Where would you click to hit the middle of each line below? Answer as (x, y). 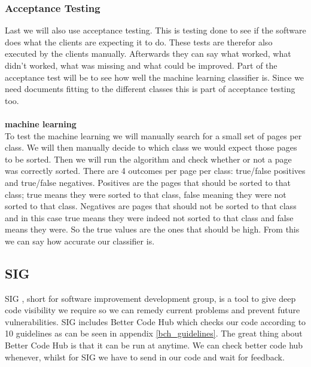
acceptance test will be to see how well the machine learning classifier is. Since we (155, 77)
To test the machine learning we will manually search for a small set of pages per (153, 135)
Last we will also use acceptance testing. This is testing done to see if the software (155, 30)
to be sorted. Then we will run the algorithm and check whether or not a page (148, 159)
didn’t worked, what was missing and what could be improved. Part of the (141, 65)
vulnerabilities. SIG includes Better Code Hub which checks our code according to (155, 321)
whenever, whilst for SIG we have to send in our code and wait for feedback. (145, 357)
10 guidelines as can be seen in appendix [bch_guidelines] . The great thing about (154, 333)
